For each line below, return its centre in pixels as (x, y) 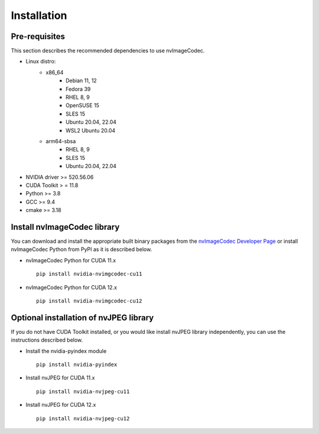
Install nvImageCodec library (65, 227)
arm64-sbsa (61, 141)
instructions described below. (47, 340)
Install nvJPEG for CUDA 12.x (61, 405)
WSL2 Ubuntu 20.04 (91, 130)
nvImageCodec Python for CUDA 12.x (71, 287)
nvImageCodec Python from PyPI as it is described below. (82, 249)
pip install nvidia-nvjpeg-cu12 (83, 418)
